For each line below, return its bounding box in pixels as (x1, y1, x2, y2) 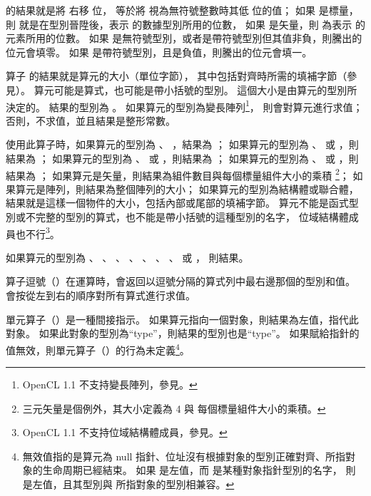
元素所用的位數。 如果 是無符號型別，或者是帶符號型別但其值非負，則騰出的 (6, 31, 362, 46)
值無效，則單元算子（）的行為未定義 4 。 (6, 340, 190, 357)
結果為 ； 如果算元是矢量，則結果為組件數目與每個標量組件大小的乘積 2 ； (6, 165, 350, 182)
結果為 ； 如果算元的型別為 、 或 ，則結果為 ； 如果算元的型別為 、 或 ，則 (6, 151, 359, 165)
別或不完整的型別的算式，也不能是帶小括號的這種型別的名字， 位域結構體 (6, 210, 349, 224)
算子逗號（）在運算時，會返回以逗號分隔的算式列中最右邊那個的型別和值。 (6, 274, 355, 289)
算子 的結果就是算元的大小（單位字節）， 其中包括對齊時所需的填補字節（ (6, 68, 347, 83)
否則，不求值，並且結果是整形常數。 (6, 113, 176, 128)
